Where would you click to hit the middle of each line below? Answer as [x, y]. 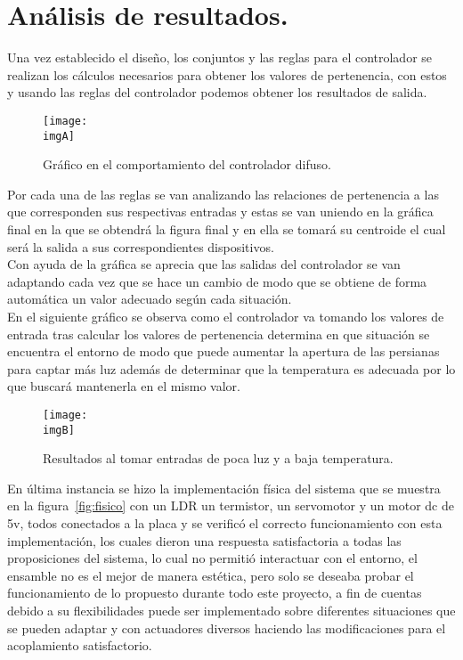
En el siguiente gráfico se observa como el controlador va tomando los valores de [226, 316]
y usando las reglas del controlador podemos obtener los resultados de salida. [217, 92]
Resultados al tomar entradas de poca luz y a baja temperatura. [218, 458]
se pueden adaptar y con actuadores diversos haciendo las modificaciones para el [227, 627]
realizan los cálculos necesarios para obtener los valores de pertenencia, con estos [227, 74]
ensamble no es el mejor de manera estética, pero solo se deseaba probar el [211, 575]
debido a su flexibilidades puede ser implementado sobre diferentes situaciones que [231, 610]
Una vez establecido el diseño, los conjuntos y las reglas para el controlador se [220, 57]
